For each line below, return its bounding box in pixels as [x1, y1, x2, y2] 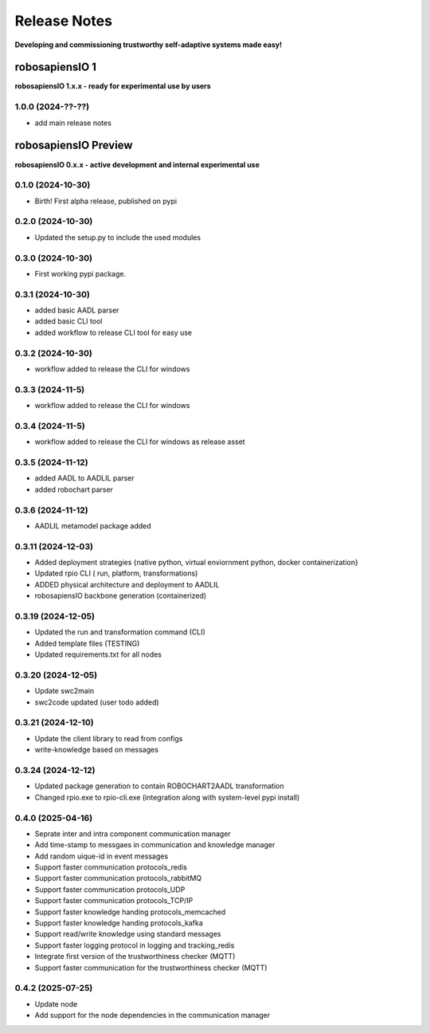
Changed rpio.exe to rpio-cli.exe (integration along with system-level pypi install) [34, 792, 300, 802]
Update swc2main [34, 686, 95, 696]
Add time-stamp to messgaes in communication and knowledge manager [34, 840, 276, 850]
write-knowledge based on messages [34, 745, 159, 755]
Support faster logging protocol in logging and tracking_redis [34, 941, 235, 950]
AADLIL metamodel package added [34, 520, 151, 530]
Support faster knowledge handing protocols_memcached [34, 907, 226, 917]
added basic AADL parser [34, 305, 119, 315]
